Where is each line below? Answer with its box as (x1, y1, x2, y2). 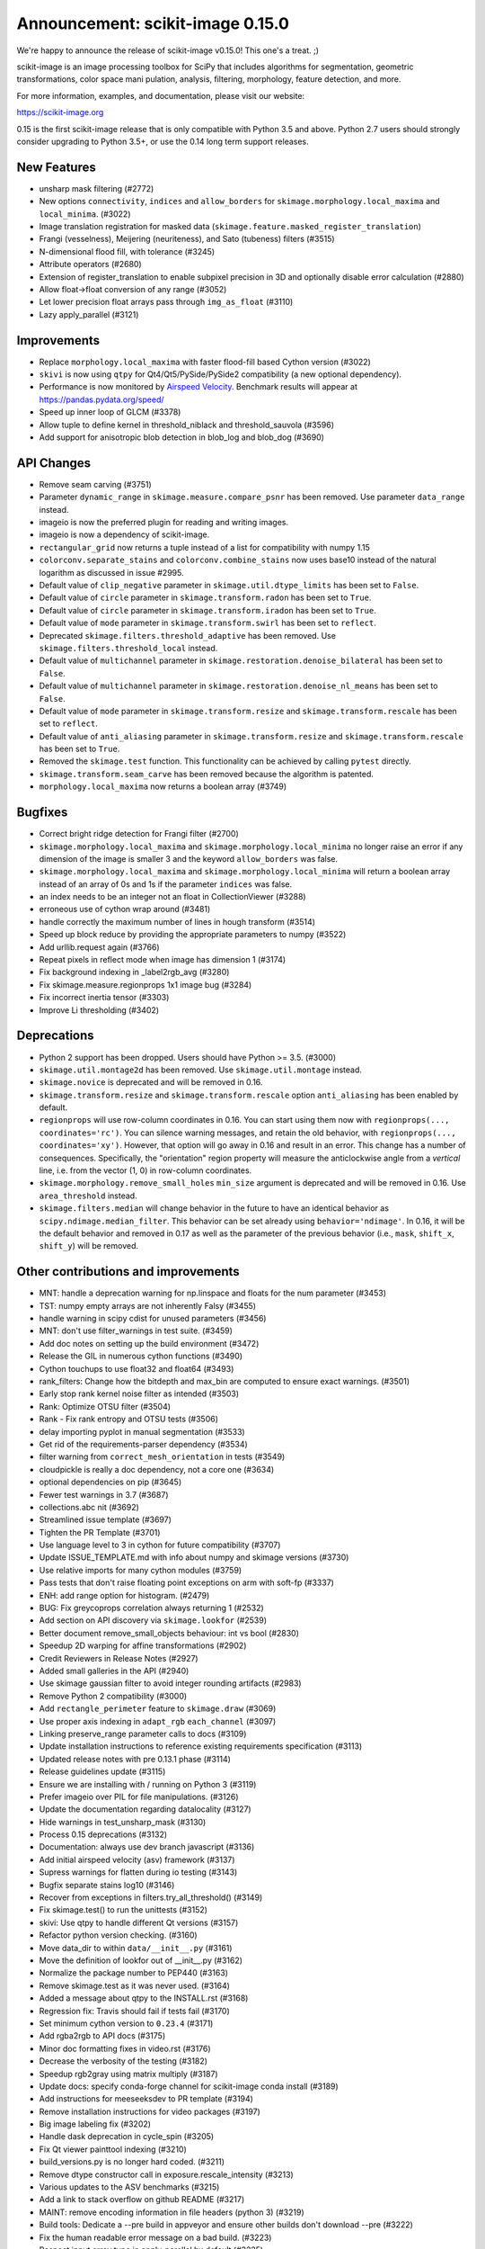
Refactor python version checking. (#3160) (39, 1930, 198, 1940)
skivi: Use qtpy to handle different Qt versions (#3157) (39, 1917, 239, 1928)
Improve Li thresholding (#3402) (39, 1004, 160, 1016)
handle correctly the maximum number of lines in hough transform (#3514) (39, 916, 316, 927)
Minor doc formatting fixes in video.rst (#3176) (39, 2043, 211, 2054)
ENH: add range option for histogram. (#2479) (39, 1590, 210, 1600)
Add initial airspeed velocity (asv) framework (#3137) (39, 1854, 235, 1865)
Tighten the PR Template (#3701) (39, 1527, 161, 1537)
